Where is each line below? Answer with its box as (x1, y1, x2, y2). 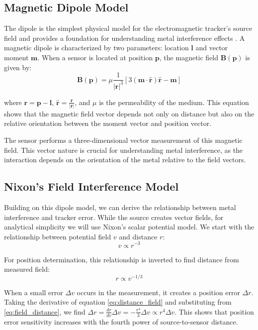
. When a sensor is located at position (37, 52, 153, 62)
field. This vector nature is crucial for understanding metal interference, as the (4, 144, 243, 155)
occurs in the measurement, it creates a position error (77, 287, 240, 297)
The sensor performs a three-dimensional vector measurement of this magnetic (4, 135, 243, 145)
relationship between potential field (4, 231, 111, 241)
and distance (119, 231, 158, 241)
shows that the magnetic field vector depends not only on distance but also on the (4, 108, 255, 118)
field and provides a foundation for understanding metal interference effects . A (4, 32, 245, 43)
